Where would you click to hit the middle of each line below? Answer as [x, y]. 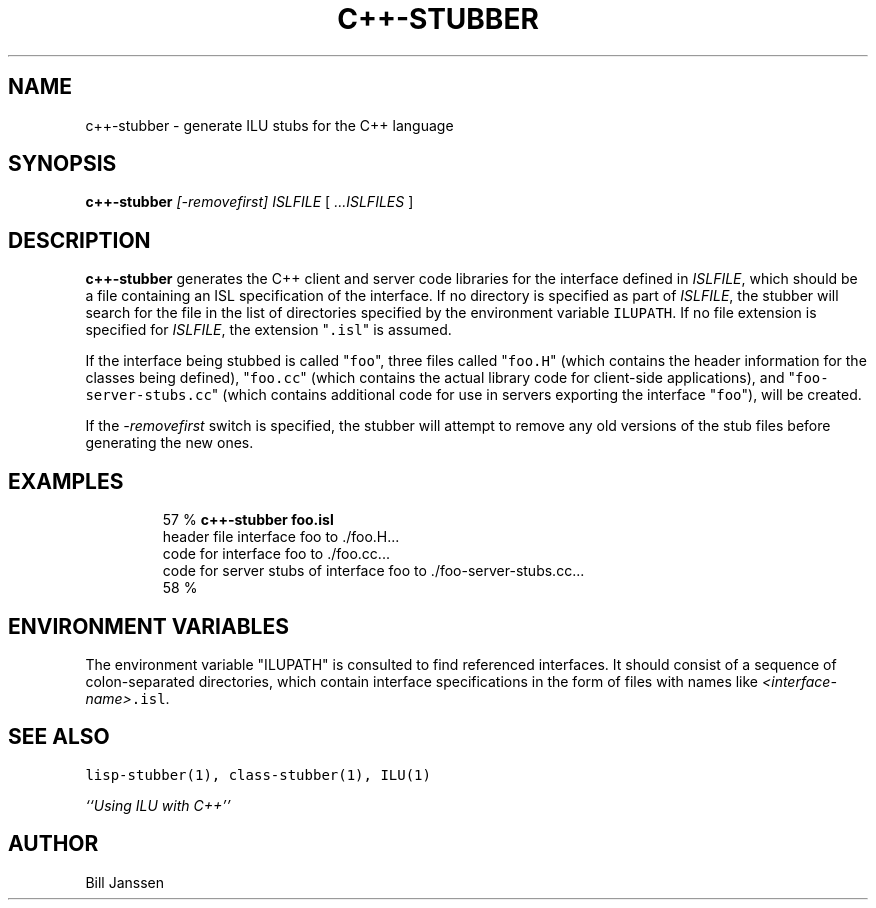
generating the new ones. [169, 443]
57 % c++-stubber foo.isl [248, 520]
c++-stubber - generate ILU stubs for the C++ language [269, 125]
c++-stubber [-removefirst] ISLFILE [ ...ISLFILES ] [249, 202]
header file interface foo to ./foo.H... [281, 537]
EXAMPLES [66, 481]
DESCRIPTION [79, 240]
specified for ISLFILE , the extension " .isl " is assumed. [268, 330]
